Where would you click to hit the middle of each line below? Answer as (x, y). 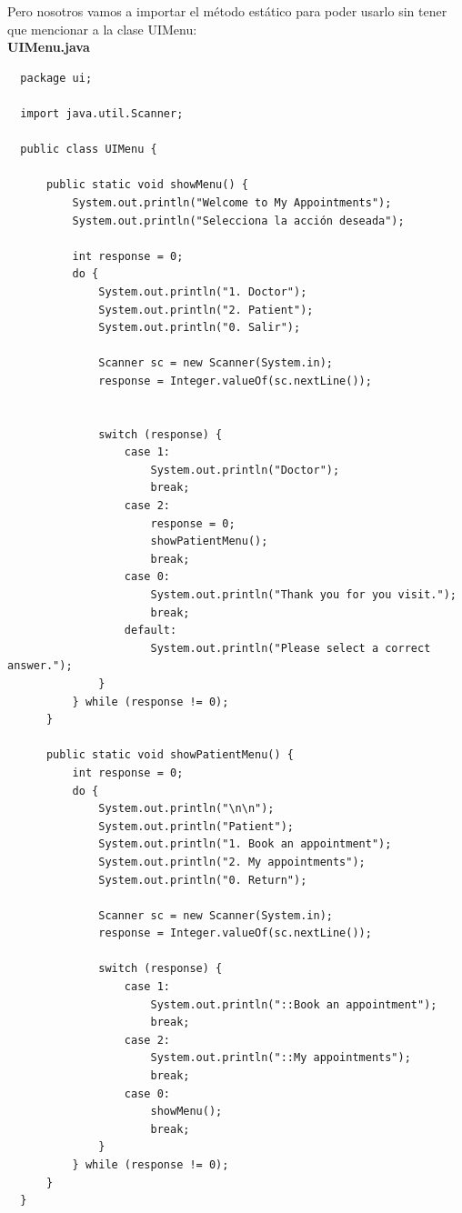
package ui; (56, 78)
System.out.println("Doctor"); (245, 470)
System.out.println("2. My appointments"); (232, 862)
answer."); (40, 666)
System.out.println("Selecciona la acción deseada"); (238, 221)
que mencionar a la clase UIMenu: (102, 29)
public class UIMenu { (89, 150)
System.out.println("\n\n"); (186, 809)
